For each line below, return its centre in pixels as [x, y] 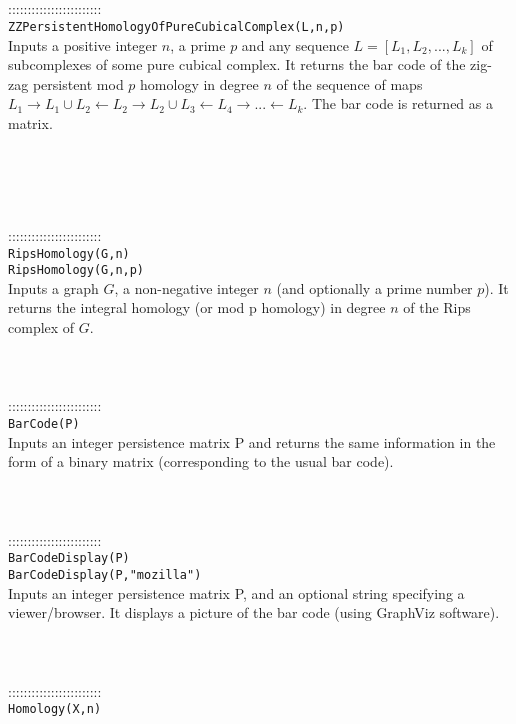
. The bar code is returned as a [398, 103]
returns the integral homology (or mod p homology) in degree [197, 307]
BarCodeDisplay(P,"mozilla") [105, 574]
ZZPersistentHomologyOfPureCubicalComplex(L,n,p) [176, 26]
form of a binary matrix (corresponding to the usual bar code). [201, 461]
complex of [41, 327]
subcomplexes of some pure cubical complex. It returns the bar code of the [237, 64]
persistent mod [78, 83]
